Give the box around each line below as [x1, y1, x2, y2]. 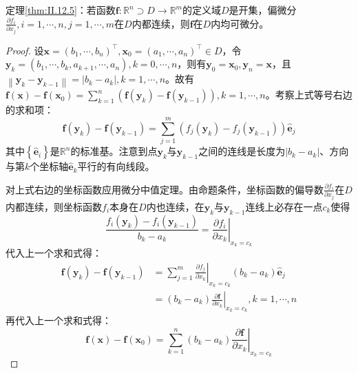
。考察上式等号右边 [265, 87, 352, 102]
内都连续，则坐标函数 [6, 199, 102, 213]
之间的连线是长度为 [198, 144, 286, 158]
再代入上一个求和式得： [6, 313, 112, 328]
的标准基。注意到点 [70, 144, 158, 158]
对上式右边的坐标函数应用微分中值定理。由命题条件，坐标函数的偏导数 [6, 182, 324, 196]
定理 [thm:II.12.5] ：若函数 [6, 3, 116, 17]
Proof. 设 [6, 43, 44, 57]
